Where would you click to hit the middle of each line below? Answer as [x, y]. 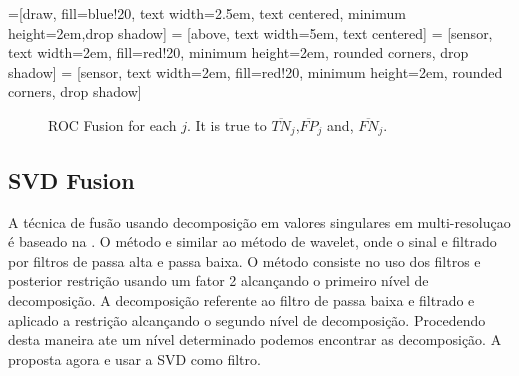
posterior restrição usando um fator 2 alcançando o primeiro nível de [218, 280]
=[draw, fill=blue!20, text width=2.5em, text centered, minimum [207, 13]
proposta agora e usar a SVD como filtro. [134, 358]
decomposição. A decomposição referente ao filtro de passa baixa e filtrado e [241, 300]
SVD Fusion [71, 179]
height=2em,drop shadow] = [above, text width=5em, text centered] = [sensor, [250, 32]
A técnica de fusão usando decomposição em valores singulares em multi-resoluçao [259, 221]
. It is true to [226, 124]
